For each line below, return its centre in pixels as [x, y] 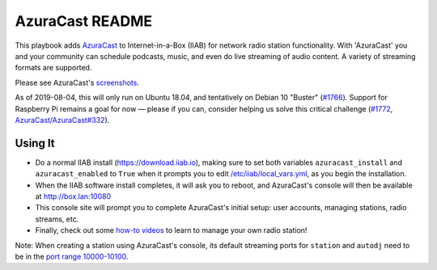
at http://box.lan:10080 [73, 196]
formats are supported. [53, 68]
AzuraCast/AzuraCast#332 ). [62, 120]
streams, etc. [57, 219]
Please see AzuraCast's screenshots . [77, 82]
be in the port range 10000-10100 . [72, 256]
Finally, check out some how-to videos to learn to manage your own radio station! [171, 230]
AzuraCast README [84, 21]
